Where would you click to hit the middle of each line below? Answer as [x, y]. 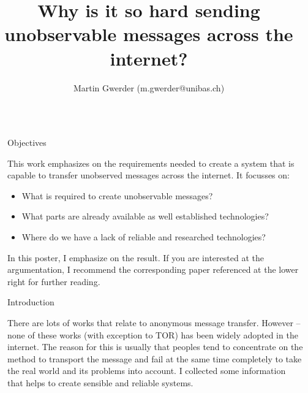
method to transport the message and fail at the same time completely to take [155, 358]
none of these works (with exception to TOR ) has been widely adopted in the [153, 334]
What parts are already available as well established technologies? [145, 216]
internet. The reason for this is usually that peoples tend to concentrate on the [155, 347]
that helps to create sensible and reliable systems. [100, 383]
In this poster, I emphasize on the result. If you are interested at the [136, 257]
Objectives [27, 143]
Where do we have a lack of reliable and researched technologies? [144, 237]
